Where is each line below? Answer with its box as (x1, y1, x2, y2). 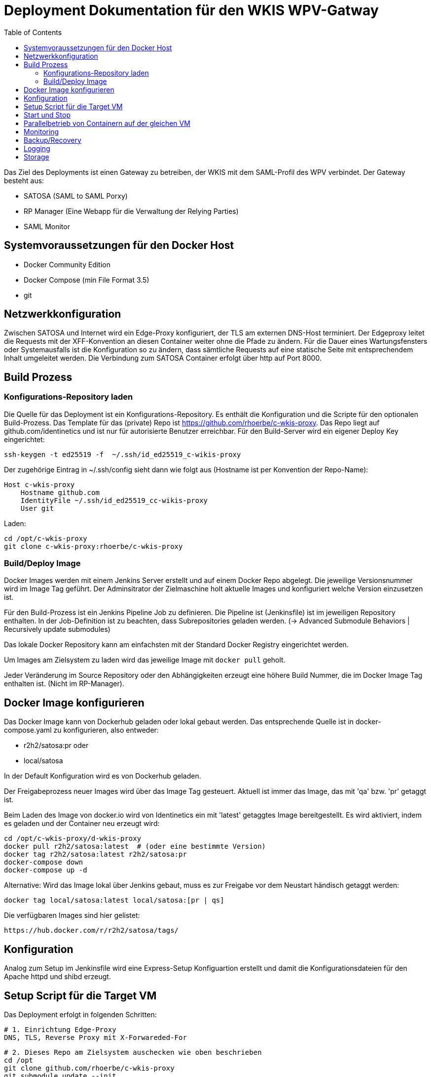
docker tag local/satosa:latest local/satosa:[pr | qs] (4, 896, 224, 905)
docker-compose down (4, 858, 83, 867)
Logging (24, 144, 50, 153)
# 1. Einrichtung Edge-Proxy (4, 1025, 116, 1034)
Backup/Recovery (24, 135, 81, 144)
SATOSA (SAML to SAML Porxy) (24, 191, 128, 200)
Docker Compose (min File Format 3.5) (24, 275, 149, 284)
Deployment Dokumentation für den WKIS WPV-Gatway (4, 2, 379, 19)
